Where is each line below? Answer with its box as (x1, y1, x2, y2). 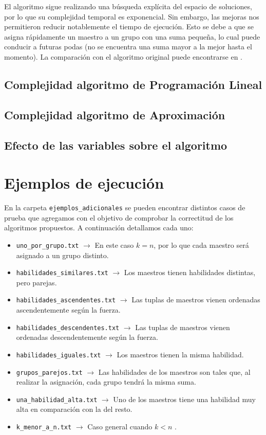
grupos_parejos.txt (16, 369, 83, 376)
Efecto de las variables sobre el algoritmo (4, 137, 227, 153)
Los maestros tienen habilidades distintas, (124, 267, 256, 278)
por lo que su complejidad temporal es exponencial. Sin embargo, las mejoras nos (4, 11, 259, 22)
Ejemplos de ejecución (4, 172, 164, 193)
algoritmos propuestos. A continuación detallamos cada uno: (4, 222, 194, 233)
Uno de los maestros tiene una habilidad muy (113, 393, 256, 404)
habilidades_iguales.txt (16, 351, 101, 359)
